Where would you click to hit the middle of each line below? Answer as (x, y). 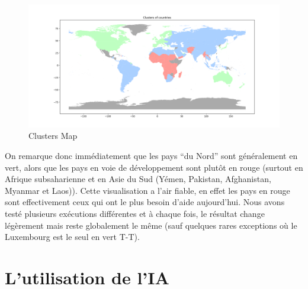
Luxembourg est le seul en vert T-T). (72, 237)
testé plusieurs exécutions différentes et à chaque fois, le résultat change (135, 214)
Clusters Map (53, 136)
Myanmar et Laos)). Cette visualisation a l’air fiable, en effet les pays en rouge (147, 190)
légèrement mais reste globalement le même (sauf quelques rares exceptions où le (151, 225)
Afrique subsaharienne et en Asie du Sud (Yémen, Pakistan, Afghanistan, (138, 179)
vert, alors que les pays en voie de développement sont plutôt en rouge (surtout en (154, 167)
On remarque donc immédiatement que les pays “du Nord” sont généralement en (151, 156)
